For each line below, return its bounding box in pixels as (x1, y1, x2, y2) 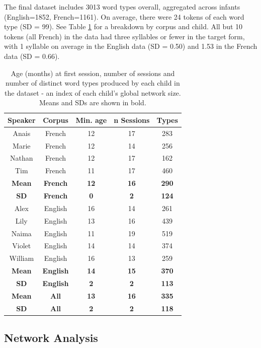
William (9, 253, 34, 263)
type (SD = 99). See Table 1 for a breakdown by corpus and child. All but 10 (4, 21, 243, 32)
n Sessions (114, 114, 150, 125)
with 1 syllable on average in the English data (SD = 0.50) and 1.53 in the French (4, 41, 257, 51)
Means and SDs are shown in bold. (39, 97, 146, 108)
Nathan (10, 153, 33, 163)
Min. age (75, 114, 107, 125)
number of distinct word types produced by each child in (6, 78, 180, 88)
